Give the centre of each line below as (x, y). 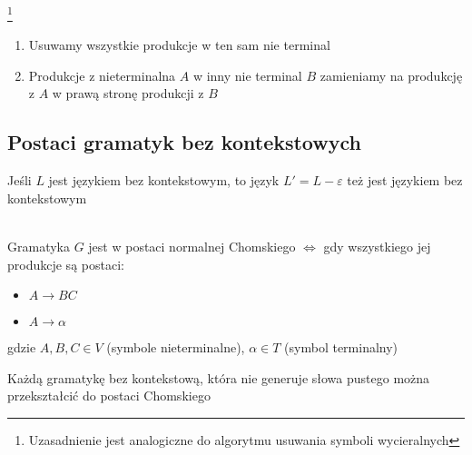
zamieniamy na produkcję (391, 75)
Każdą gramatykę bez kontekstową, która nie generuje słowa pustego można (219, 377)
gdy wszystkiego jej (377, 247)
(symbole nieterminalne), (176, 347)
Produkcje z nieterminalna (102, 75)
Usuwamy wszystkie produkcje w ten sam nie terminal (179, 45)
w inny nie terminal (247, 75)
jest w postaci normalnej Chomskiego (192, 247)
